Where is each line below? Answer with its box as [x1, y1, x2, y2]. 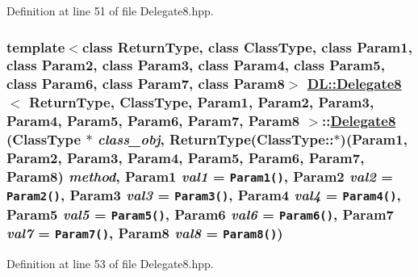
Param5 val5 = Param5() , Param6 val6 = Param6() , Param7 [6, 204, 395, 224]
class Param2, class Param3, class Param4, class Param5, [6, 55, 385, 75]
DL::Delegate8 [307, 73, 402, 94]
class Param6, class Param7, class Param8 [6, 73, 285, 94]
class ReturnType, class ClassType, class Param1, [82, 36, 412, 57]
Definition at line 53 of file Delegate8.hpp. [6, 255, 214, 272]
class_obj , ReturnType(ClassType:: [97, 129, 334, 149]
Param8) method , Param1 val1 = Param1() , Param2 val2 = [6, 166, 393, 186]
